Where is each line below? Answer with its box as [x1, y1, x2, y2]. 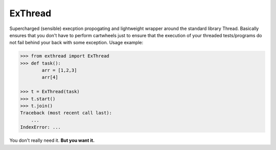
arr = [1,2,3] [41, 68, 77, 73]
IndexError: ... [20, 125, 61, 130]
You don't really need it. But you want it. [9, 137, 95, 143]
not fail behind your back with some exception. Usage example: [9, 40, 144, 46]
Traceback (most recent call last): [20, 110, 112, 116]
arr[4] [41, 74, 58, 80]
